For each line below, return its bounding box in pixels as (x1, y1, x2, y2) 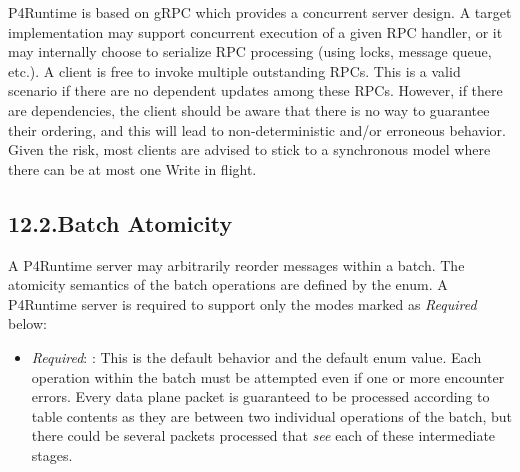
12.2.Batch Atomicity (8, 207, 233, 238)
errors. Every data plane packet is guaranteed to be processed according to (31, 386, 490, 407)
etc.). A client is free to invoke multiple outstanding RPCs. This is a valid (8, 60, 461, 81)
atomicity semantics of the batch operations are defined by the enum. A (8, 274, 448, 295)
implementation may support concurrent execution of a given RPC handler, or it (8, 21, 503, 42)
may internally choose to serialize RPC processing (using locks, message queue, (8, 41, 492, 62)
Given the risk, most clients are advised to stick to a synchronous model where (8, 139, 491, 160)
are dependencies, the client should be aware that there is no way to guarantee (8, 99, 490, 120)
